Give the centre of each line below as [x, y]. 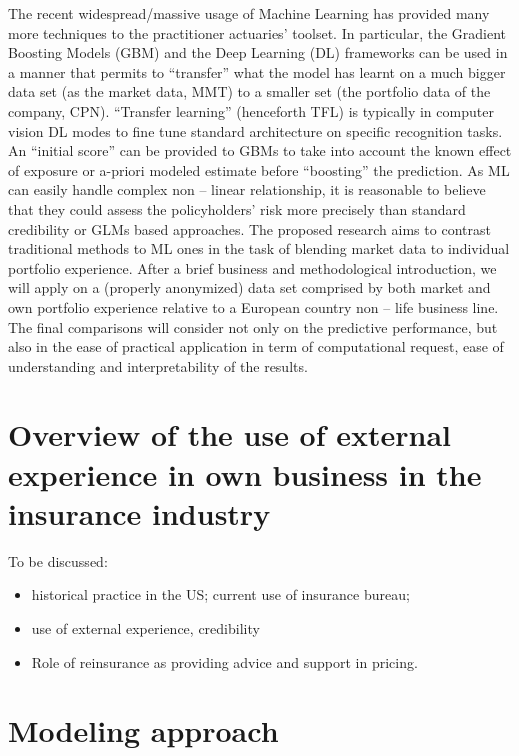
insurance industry [139, 512]
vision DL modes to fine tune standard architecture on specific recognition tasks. [255, 130]
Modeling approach [143, 730]
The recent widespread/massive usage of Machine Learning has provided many [249, 13]
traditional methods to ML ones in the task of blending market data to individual [259, 248]
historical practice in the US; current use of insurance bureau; [220, 594]
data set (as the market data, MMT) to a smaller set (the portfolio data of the [249, 91]
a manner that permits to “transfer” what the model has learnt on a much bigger [257, 71]
